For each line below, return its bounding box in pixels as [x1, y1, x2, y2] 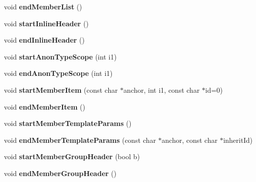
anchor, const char [162, 134, 218, 145]
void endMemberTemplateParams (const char [4, 134, 156, 145]
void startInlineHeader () [4, 18, 89, 28]
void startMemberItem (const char [4, 84, 118, 95]
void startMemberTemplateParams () [4, 118, 132, 128]
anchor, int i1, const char [123, 84, 200, 95]
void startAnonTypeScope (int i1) [4, 51, 117, 61]
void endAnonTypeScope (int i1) [4, 68, 113, 78]
